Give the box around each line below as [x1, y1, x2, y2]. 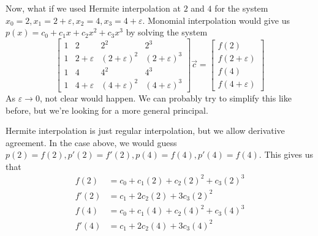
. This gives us [259, 148, 313, 161]
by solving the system [126, 26, 208, 39]
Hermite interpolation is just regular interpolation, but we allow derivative [6, 124, 285, 137]
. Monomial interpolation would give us [142, 13, 290, 26]
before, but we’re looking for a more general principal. [6, 103, 208, 116]
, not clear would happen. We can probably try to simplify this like [39, 91, 292, 104]
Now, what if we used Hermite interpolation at [6, 2, 181, 14]
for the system [214, 2, 268, 14]
